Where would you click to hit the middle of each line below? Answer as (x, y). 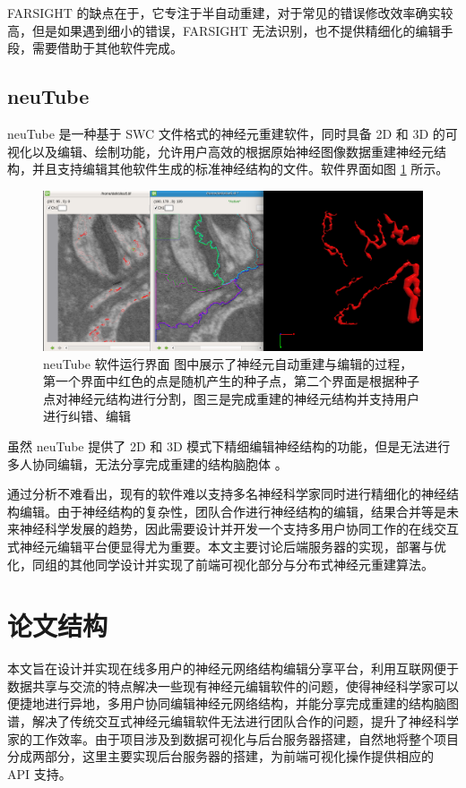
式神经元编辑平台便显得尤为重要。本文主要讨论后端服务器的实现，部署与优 (227, 546)
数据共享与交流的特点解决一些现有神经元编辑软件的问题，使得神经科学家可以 (233, 685)
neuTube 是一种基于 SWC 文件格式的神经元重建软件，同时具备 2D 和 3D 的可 (233, 133)
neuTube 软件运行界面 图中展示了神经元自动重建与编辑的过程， (228, 363)
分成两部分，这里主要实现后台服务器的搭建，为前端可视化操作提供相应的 (220, 756)
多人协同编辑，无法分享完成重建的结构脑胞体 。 (147, 463)
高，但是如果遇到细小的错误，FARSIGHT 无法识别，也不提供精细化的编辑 (224, 30)
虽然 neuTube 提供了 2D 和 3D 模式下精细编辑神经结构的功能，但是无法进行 (229, 446)
